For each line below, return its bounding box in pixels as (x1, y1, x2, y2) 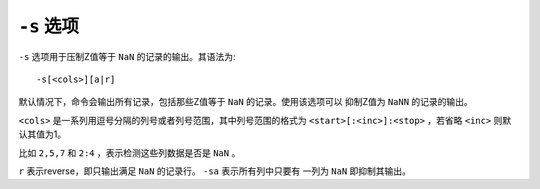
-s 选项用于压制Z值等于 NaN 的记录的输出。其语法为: (18, 50, 236, 62)
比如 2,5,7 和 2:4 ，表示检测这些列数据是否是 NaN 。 (18, 146, 241, 159)
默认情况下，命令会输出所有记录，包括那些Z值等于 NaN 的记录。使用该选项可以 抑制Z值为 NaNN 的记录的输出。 (18, 96, 474, 108)
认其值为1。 (18, 128, 67, 140)
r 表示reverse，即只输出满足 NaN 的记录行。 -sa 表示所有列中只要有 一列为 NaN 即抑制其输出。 (18, 165, 412, 177)
